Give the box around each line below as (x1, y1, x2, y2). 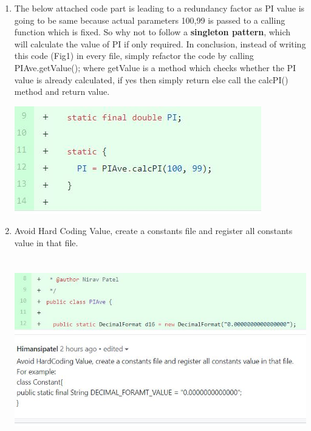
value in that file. (14, 236, 78, 249)
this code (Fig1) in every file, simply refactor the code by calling (14, 49, 254, 62)
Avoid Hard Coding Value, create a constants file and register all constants (14, 224, 293, 237)
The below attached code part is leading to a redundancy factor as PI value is (14, 2, 305, 14)
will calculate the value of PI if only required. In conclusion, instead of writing (14, 37, 306, 50)
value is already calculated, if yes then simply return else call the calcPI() (14, 73, 289, 86)
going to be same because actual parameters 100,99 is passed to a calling (14, 13, 285, 26)
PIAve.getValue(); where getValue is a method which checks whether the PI (14, 61, 296, 74)
